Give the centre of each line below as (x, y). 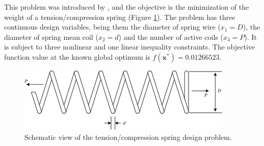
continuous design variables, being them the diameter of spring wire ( (112, 27)
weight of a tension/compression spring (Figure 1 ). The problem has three (120, 17)
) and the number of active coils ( (171, 36)
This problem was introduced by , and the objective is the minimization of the (127, 7)
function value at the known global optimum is (77, 56)
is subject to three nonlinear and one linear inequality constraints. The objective (130, 47)
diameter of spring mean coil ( (51, 36)
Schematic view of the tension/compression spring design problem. (128, 137)
